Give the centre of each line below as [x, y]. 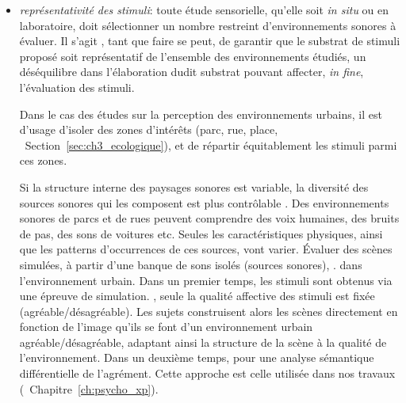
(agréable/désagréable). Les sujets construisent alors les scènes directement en [209, 311]
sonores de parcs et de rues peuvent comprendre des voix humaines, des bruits [209, 218]
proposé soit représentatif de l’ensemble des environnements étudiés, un [193, 56]
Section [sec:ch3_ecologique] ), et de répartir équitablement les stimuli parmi [211, 144]
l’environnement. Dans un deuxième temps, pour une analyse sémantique [197, 357]
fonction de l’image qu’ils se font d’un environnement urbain [166, 327]
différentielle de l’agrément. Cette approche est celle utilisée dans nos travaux [207, 373]
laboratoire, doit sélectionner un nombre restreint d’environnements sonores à [208, 25]
